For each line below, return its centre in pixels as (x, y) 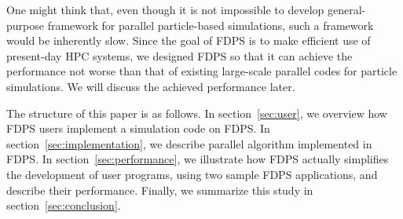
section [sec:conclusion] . (64, 205)
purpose (25, 25)
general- (346, 9)
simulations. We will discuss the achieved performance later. (151, 86)
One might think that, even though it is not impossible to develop (165, 9)
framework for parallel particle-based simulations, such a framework (211, 25)
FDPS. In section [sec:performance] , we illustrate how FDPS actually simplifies (198, 159)
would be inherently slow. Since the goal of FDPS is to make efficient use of (189, 40)
